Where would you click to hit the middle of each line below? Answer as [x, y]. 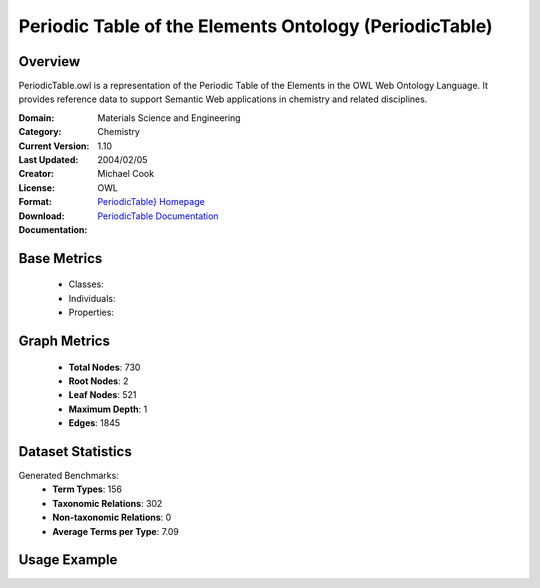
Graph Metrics [64, 340]
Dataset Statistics [75, 451]
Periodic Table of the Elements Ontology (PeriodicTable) [256, 26]
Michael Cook [126, 174]
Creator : [36, 174]
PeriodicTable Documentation [158, 216]
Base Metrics [60, 258]
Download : [41, 216]
